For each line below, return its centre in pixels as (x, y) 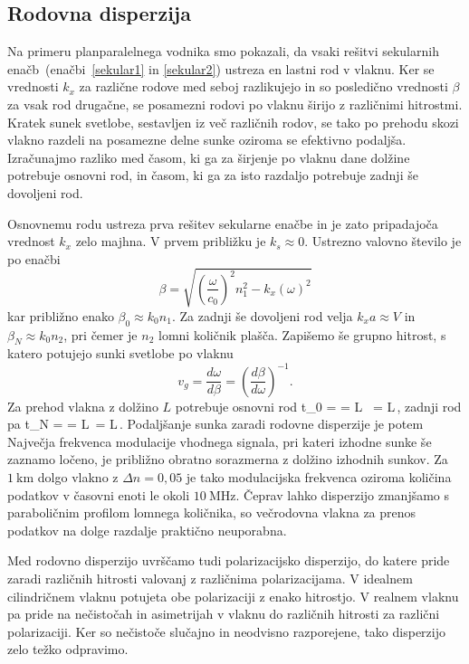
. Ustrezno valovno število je (383, 241)
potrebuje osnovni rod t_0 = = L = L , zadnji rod (318, 406)
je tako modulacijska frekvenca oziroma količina (319, 476)
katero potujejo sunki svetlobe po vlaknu (120, 353)
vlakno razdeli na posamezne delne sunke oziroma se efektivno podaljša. (207, 140)
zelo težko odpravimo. (68, 649)
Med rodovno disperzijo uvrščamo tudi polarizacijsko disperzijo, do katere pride (229, 560)
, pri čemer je (100, 334)
